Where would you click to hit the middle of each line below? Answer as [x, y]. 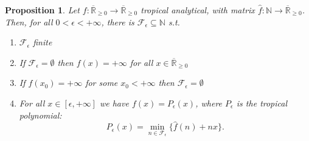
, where [209, 103]
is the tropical [262, 103]
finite [43, 42]
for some [102, 83]
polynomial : [40, 115]
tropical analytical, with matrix [198, 10]
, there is [118, 21]
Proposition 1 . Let [42, 10]
